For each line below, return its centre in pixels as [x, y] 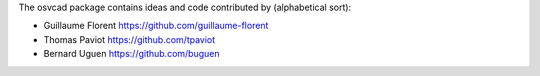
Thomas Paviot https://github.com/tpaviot [129, 39]
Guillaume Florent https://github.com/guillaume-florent [156, 26]
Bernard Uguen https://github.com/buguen [131, 54]
